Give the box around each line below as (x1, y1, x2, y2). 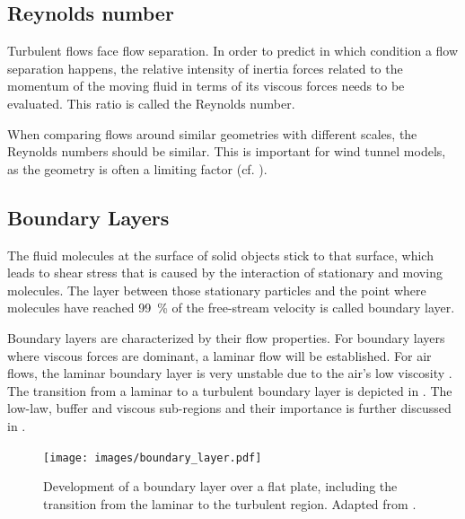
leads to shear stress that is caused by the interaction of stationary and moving (7, 263, 443, 282)
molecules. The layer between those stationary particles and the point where (7, 280, 426, 299)
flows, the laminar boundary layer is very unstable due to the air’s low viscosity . (7, 364, 452, 383)
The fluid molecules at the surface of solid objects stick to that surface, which (7, 245, 434, 264)
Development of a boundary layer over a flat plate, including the (43, 477, 398, 496)
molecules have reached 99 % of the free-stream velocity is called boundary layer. (7, 298, 455, 317)
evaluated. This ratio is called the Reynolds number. (7, 93, 295, 112)
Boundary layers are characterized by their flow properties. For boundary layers (7, 328, 445, 347)
